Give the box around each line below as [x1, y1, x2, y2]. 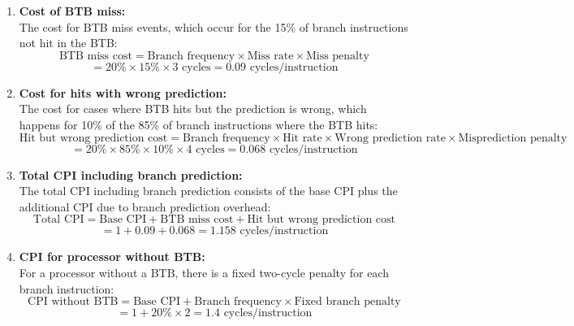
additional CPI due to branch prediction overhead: [19, 198, 271, 215]
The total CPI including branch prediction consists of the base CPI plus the [19, 182, 398, 199]
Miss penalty [305, 50, 369, 62]
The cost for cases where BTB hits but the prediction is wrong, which [19, 100, 367, 117]
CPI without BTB [28, 296, 119, 308]
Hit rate [283, 132, 322, 144]
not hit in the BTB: [19, 34, 118, 51]
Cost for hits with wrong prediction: [19, 84, 227, 101]
